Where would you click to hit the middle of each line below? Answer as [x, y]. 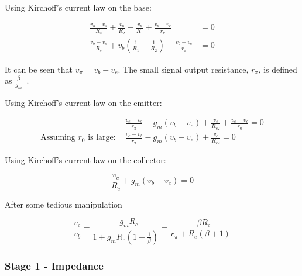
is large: [102, 138]
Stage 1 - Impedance [54, 265]
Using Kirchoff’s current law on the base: [78, 7]
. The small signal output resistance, [183, 69]
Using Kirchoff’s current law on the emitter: [83, 102]
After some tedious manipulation [64, 204]
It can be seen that [39, 69]
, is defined [278, 69]
